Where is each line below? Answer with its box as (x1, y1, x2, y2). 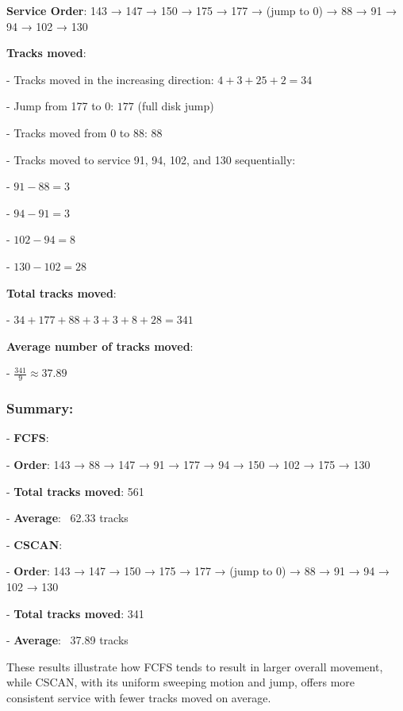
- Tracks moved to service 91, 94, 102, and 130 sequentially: (6, 151, 296, 167)
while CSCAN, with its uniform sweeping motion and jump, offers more (6, 674, 355, 690)
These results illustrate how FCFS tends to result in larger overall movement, (6, 658, 383, 674)
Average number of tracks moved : (6, 337, 194, 354)
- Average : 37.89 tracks (6, 632, 129, 648)
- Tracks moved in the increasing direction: (6, 71, 214, 87)
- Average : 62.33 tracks (6, 509, 129, 526)
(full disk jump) (137, 98, 214, 114)
